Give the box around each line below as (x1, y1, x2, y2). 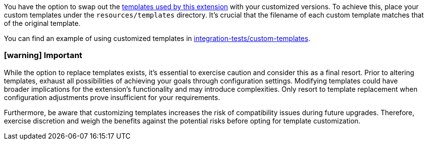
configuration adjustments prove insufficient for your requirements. (4, 93, 220, 102)
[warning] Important (4, 50, 83, 61)
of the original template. (4, 19, 81, 27)
